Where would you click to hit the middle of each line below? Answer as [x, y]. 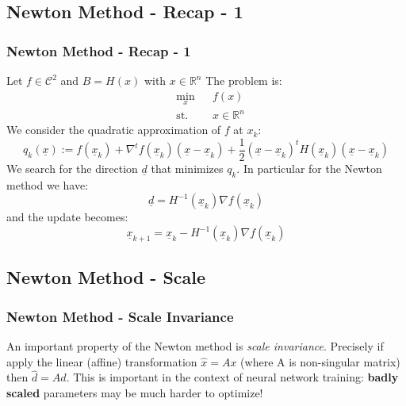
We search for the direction [72, 169]
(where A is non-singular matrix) [320, 361]
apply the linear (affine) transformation [102, 361]
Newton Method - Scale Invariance [120, 316]
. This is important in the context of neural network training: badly [232, 377]
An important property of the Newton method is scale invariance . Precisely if [195, 346]
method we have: [48, 184]
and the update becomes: [67, 217]
